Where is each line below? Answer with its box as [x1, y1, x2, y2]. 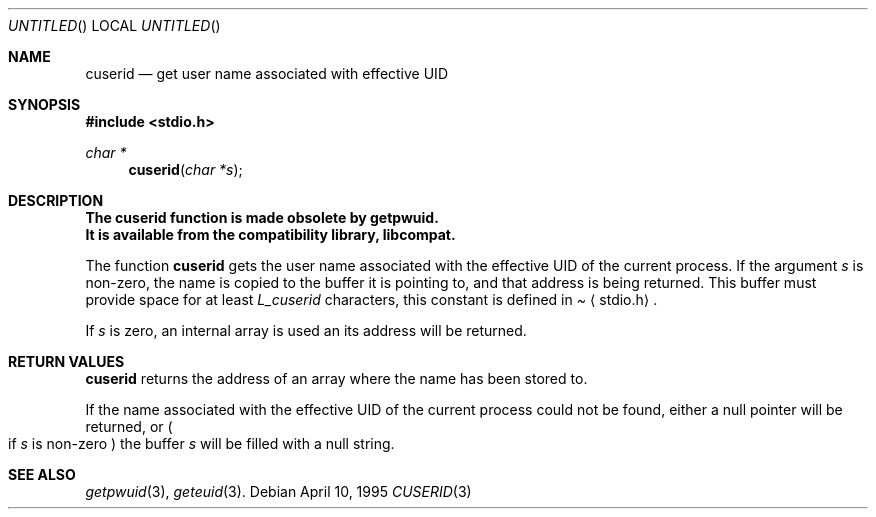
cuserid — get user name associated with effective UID [85, 65, 448, 82]
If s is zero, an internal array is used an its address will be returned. [85, 322, 527, 339]
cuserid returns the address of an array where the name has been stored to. [85, 370, 588, 387]
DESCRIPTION [8, 192, 104, 209]
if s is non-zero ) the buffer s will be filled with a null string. [8, 435, 395, 452]
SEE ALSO [8, 466, 76, 483]
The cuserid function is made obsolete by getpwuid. [85, 209, 439, 226]
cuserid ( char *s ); [128, 161, 243, 178]
